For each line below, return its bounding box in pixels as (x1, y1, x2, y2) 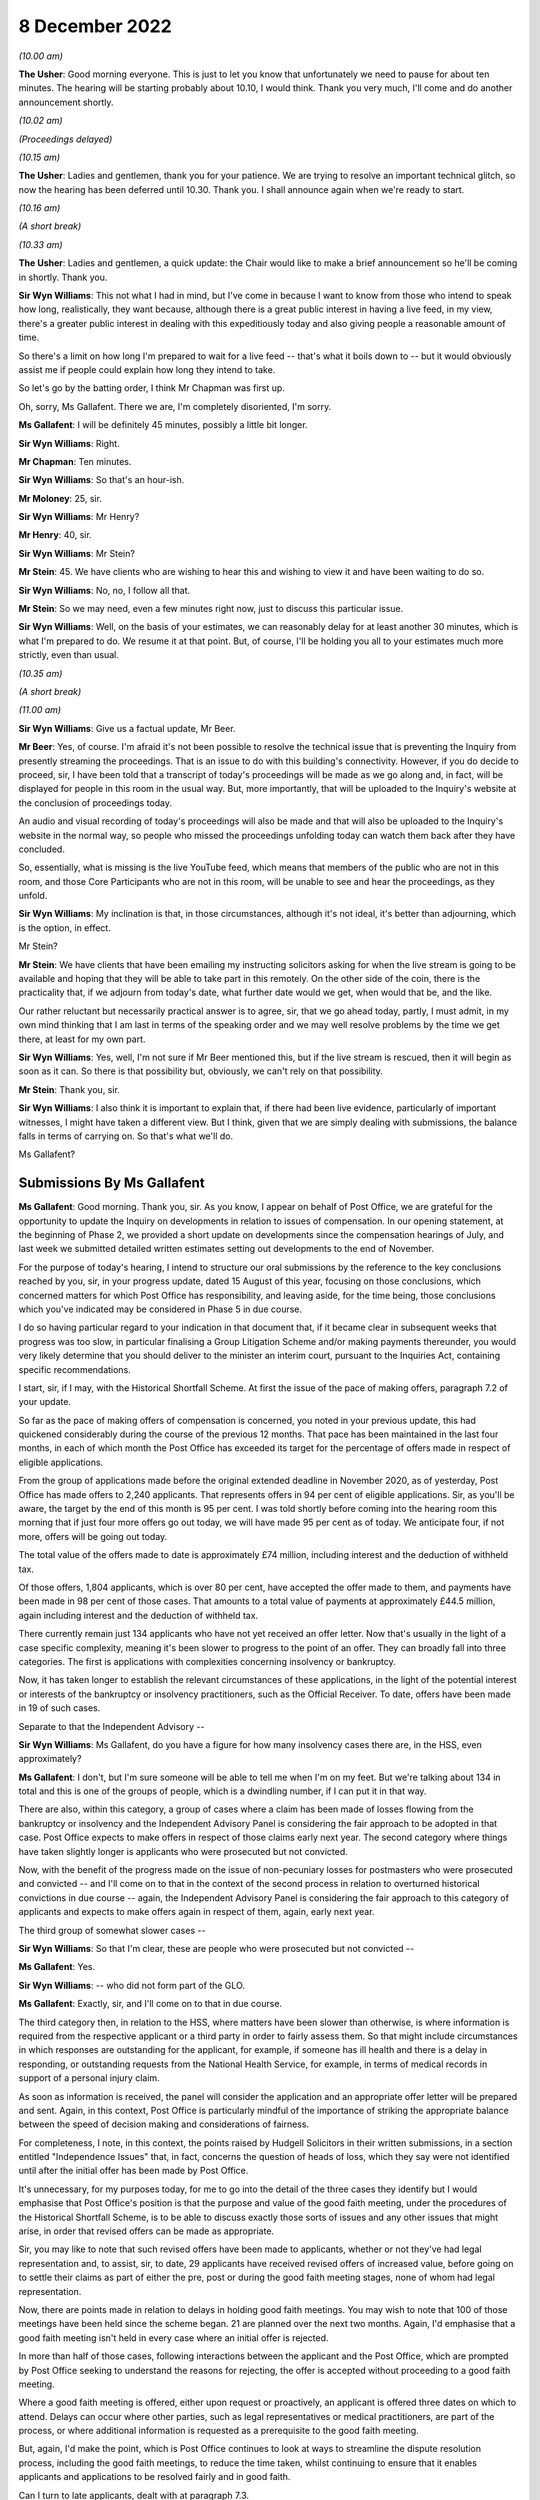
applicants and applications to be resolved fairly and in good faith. (18, 2471, 291, 2483)
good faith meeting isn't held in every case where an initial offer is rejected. (18, 2331, 329, 2344)
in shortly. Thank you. (18, 271, 108, 283)
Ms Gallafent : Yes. (18, 1961, 95, 1973)
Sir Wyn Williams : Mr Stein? (18, 547, 135, 559)
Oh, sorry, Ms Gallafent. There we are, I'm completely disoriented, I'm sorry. (18, 400, 332, 412)
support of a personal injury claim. (18, 2072, 160, 2084)
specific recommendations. (18, 1363, 132, 1375)
